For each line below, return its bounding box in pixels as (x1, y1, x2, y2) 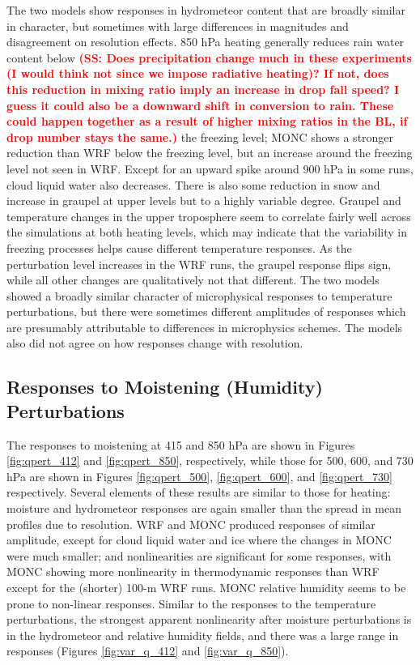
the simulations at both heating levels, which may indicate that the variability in (6, 224, 407, 241)
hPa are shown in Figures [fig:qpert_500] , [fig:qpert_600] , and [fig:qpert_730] (6, 467, 392, 484)
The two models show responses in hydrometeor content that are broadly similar (6, 2, 405, 18)
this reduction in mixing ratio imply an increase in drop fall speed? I (6, 80, 400, 97)
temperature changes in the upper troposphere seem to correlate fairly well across (6, 207, 411, 224)
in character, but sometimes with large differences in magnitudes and (6, 17, 349, 34)
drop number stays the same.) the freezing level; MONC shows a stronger (6, 128, 394, 145)
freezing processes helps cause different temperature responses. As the (6, 239, 352, 256)
